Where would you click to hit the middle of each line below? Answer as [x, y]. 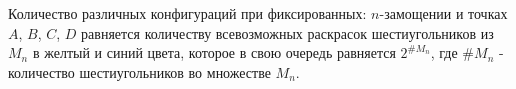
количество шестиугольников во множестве [139, 71]
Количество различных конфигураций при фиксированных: [187, 13]
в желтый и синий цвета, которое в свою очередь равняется [214, 52]
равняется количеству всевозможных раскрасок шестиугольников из [287, 32]
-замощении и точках [443, 13]
